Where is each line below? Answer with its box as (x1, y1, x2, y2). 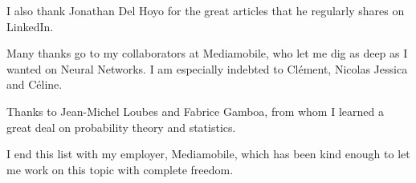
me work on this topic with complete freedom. (6, 161, 234, 177)
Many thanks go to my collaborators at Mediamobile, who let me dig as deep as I (6, 45, 408, 62)
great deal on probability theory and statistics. (6, 118, 236, 135)
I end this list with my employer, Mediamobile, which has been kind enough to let (6, 145, 410, 162)
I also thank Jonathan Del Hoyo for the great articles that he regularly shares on (6, 2, 405, 18)
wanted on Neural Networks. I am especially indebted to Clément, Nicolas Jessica (6, 60, 408, 77)
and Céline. (6, 76, 63, 93)
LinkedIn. (6, 18, 54, 34)
